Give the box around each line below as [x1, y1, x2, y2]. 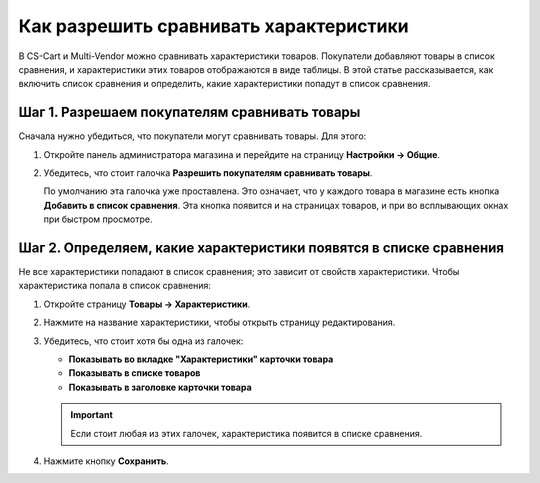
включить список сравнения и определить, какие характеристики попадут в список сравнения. [18, 78, 431, 90]
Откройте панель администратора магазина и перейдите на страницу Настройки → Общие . [43, 148, 440, 160]
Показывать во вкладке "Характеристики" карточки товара [68, 353, 334, 365]
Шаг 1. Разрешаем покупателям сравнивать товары [18, 104, 361, 121]
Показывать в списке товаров [68, 367, 201, 379]
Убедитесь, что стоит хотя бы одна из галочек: [43, 335, 244, 347]
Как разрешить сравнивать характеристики [18, 15, 409, 37]
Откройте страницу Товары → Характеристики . [43, 298, 251, 310]
